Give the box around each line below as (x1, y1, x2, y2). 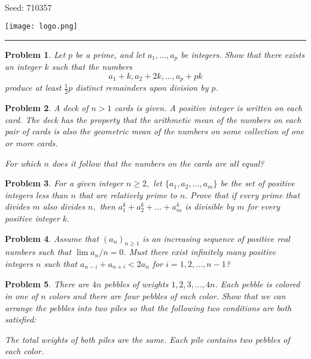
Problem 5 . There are (5, 278, 89, 290)
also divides (42, 200, 85, 213)
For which (5, 157, 41, 169)
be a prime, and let (75, 48, 145, 60)
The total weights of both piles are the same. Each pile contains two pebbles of (5, 333, 290, 345)
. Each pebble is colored (215, 278, 300, 290)
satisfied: (5, 313, 36, 326)
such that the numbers (51, 60, 133, 73)
